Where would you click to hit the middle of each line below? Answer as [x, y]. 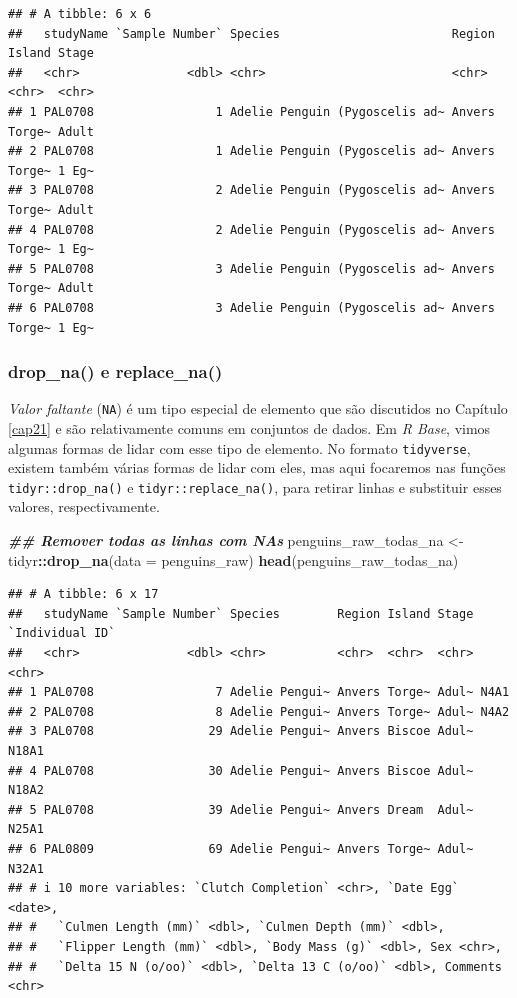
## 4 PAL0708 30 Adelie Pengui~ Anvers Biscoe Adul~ [241, 770]
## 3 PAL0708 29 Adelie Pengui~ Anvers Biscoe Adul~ [241, 731]
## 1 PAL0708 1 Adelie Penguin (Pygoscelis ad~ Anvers [251, 111]
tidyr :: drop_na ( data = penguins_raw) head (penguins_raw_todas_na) [233, 559]
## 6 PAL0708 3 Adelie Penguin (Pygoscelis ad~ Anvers [251, 307]
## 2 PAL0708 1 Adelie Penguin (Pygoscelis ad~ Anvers [251, 151]
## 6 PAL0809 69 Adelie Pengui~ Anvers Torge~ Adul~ [241, 848]
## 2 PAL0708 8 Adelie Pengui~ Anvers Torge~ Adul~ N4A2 [259, 711]
